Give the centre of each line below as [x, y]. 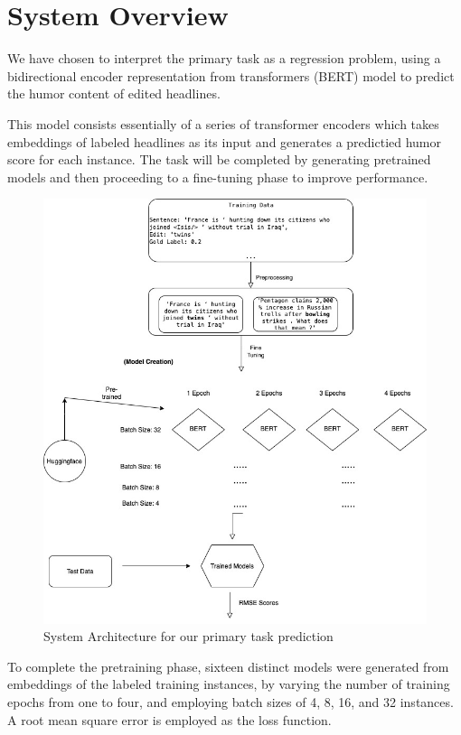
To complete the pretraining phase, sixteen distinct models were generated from [228, 666]
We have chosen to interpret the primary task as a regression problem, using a [224, 58]
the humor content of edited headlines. [114, 93]
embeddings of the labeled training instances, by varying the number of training [229, 684]
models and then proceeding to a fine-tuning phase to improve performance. [218, 177]
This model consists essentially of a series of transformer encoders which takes [223, 123]
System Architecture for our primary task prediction [188, 636]
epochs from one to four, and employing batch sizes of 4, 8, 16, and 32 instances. [230, 702]
